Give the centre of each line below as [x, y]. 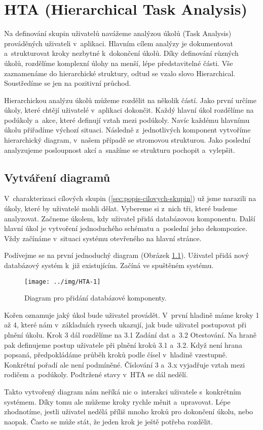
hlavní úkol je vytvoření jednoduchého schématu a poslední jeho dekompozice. [126, 228]
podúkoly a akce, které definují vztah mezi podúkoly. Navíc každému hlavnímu [127, 120]
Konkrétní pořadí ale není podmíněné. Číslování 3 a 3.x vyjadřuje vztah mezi [125, 364]
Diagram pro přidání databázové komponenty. [96, 298]
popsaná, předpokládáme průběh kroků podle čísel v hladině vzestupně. [116, 355]
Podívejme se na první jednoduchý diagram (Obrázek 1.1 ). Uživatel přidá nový [127, 255]
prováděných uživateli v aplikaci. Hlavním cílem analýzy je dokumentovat [119, 43]
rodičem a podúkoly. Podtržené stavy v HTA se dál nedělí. [96, 374]
